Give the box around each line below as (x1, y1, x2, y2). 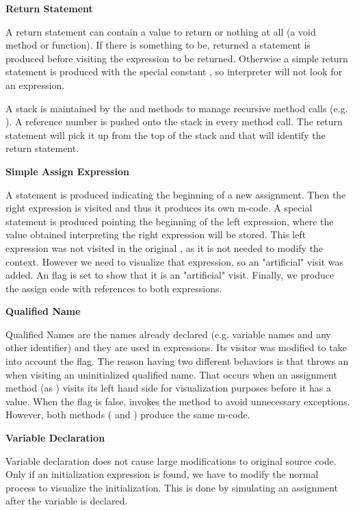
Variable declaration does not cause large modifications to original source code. (5, 453, 337, 468)
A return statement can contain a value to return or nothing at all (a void (5, 24, 316, 38)
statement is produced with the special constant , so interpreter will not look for (5, 64, 343, 79)
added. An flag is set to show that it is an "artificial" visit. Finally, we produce (5, 268, 334, 282)
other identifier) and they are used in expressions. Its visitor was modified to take (5, 340, 347, 355)
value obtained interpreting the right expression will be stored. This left (5, 227, 306, 242)
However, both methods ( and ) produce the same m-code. (5, 407, 250, 422)
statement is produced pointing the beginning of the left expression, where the (5, 214, 334, 228)
